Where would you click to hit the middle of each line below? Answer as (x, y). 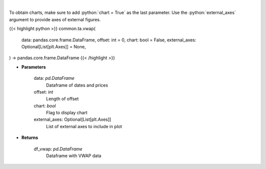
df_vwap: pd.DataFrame (58, 149)
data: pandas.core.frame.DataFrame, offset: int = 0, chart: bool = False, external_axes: (109, 40)
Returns (30, 137)
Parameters (34, 67)
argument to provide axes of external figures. (55, 19)
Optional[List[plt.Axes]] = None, (54, 46)
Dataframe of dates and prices (77, 85)
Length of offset (62, 99)
